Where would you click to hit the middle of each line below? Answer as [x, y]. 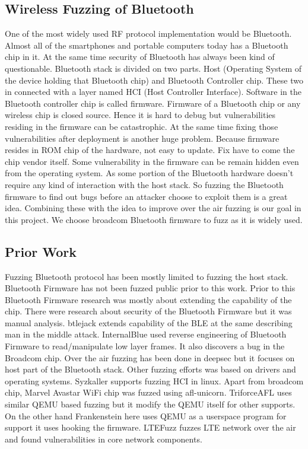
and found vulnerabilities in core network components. [104, 439]
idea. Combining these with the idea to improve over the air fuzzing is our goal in [153, 208]
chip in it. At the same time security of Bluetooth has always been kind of [140, 57]
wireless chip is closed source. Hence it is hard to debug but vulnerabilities [140, 115]
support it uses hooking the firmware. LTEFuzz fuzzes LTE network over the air [150, 427]
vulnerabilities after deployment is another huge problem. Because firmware [142, 138]
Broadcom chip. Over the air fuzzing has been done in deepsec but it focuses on [150, 357]
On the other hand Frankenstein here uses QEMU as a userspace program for [146, 415]
